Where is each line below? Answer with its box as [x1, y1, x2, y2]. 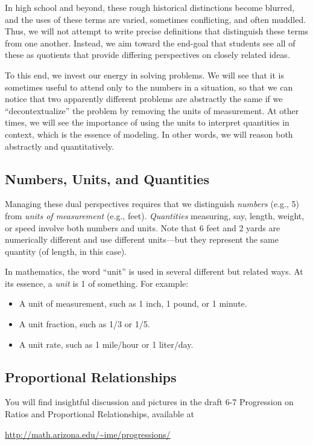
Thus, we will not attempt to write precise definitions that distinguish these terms [5, 25, 309, 37]
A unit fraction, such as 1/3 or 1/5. [19, 318, 150, 330]
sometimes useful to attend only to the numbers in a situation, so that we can [5, 80, 293, 93]
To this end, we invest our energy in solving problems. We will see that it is [5, 68, 284, 81]
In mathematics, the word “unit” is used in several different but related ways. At [5, 265, 303, 278]
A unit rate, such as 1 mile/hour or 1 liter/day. [19, 338, 194, 350]
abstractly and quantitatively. [5, 139, 114, 152]
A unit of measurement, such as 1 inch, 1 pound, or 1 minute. [19, 297, 247, 310]
